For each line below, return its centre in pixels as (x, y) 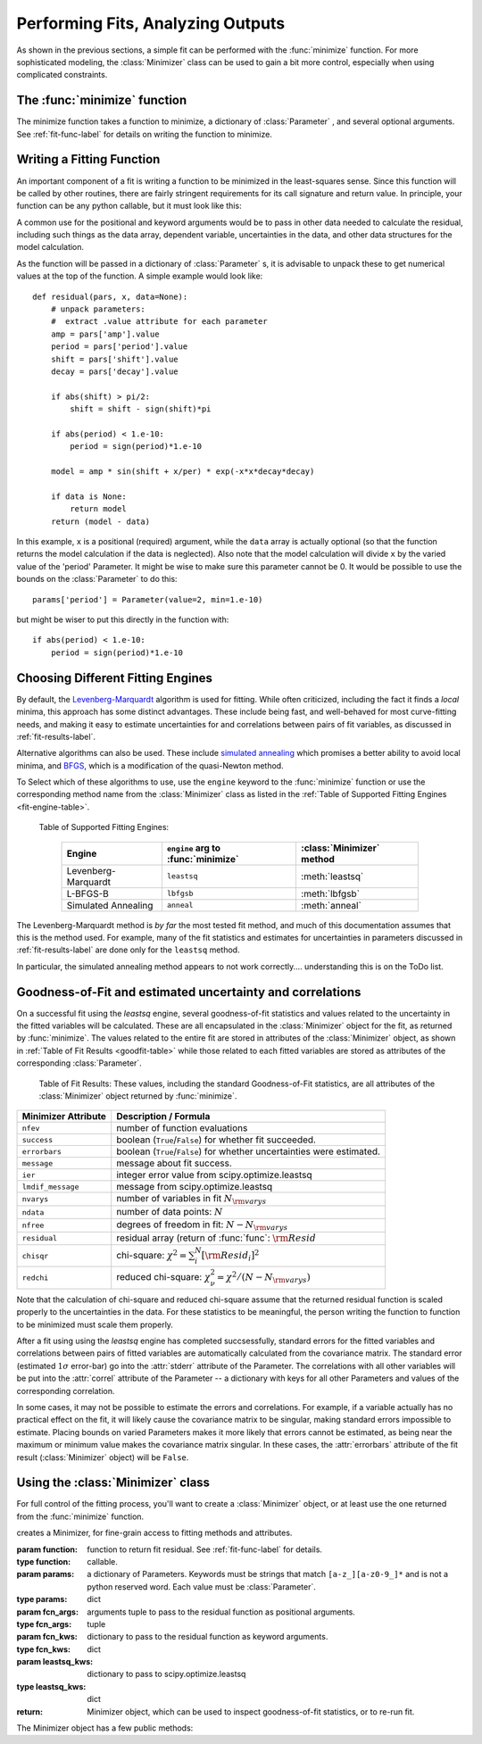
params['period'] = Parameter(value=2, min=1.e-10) (148, 599)
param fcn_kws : (47, 1637)
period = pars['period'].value (119, 347)
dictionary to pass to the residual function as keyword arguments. (208, 1637)
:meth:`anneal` (331, 905)
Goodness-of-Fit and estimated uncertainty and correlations (189, 992)
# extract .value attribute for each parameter (159, 322)
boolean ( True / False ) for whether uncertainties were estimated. (249, 1151)
